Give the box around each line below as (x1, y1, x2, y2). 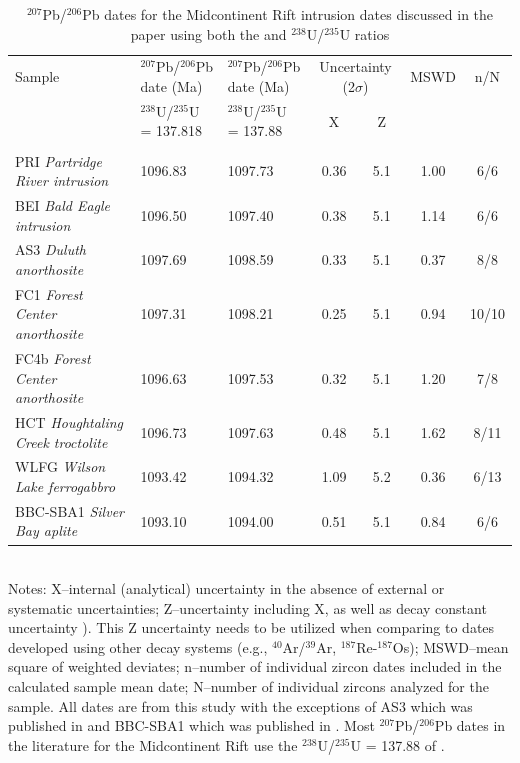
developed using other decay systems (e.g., (8, 636, 268, 657)
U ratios (339, 23, 390, 44)
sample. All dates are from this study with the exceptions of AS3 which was (8, 695, 473, 716)
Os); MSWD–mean (392, 636, 509, 657)
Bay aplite (15, 520, 78, 541)
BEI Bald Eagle (15, 195, 111, 215)
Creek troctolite (15, 431, 108, 452)
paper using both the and (130, 23, 287, 44)
